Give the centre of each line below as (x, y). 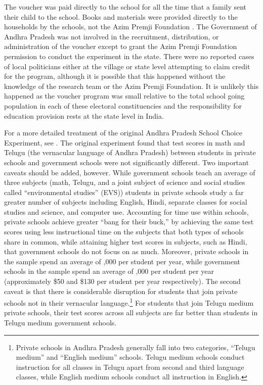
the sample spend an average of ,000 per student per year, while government (122, 261)
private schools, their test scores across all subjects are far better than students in (131, 312)
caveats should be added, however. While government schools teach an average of (130, 172)
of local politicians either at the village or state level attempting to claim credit (127, 66)
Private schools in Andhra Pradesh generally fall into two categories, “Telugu (136, 347)
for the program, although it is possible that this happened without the (115, 76)
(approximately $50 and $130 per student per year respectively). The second (122, 281)
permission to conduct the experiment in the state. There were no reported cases (129, 56)
